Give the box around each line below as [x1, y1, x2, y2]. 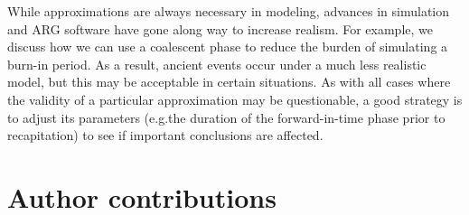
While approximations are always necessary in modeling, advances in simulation [7, 2, 450, 20]
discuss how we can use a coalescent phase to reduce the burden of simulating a [7, 37, 448, 56]
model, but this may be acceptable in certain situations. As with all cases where [7, 72, 451, 91]
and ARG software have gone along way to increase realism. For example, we [7, 19, 433, 38]
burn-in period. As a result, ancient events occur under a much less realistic [7, 54, 427, 73]
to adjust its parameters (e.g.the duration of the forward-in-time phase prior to [7, 107, 446, 126]
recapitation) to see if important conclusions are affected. [7, 126, 324, 145]
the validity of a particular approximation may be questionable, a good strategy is [7, 89, 463, 108]
